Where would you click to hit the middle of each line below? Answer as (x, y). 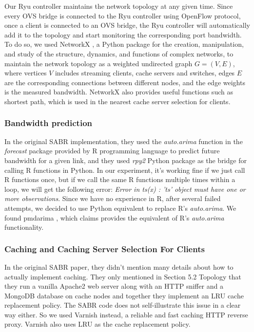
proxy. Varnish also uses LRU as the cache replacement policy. (98, 324)
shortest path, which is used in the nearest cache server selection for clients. (117, 101)
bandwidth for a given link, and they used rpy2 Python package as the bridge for (126, 160)
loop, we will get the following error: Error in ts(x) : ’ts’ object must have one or (125, 189)
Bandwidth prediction (48, 123)
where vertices (26, 73)
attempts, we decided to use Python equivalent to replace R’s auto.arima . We (120, 208)
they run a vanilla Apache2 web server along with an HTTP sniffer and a (114, 286)
